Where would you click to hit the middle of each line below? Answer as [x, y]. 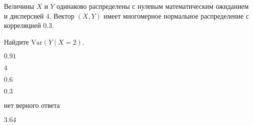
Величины [19, 6]
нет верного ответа [32, 105]
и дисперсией [24, 15]
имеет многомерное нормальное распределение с [176, 15]
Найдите [16, 41]
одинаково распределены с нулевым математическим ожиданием [153, 6]
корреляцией [23, 25]
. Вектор [62, 15]
